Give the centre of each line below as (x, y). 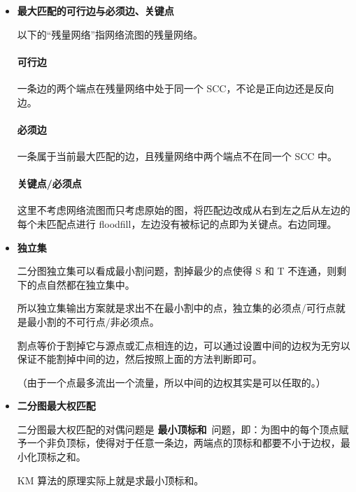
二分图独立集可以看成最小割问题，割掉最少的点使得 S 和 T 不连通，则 (177, 271)
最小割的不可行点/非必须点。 (93, 321)
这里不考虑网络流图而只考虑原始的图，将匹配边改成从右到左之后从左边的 (184, 210)
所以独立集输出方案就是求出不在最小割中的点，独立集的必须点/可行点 (176, 308)
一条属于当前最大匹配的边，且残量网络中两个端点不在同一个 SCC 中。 (177, 155)
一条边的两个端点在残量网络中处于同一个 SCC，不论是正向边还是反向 (176, 88)
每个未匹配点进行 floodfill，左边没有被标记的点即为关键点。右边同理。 (177, 223)
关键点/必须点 (49, 183)
